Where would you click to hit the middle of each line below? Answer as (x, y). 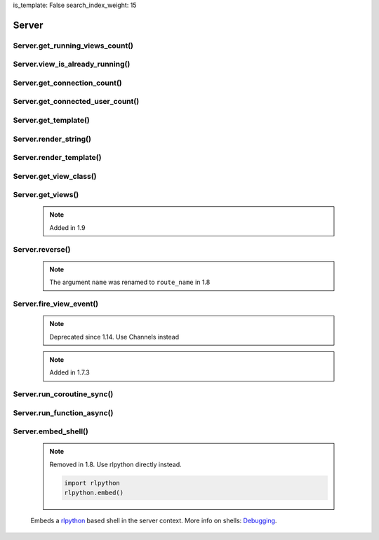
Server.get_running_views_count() (73, 46)
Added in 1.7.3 (70, 372)
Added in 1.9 (67, 227)
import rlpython (92, 483)
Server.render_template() (57, 158)
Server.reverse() (42, 249)
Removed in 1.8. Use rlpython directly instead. (115, 464)
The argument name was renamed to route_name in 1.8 (130, 282)
